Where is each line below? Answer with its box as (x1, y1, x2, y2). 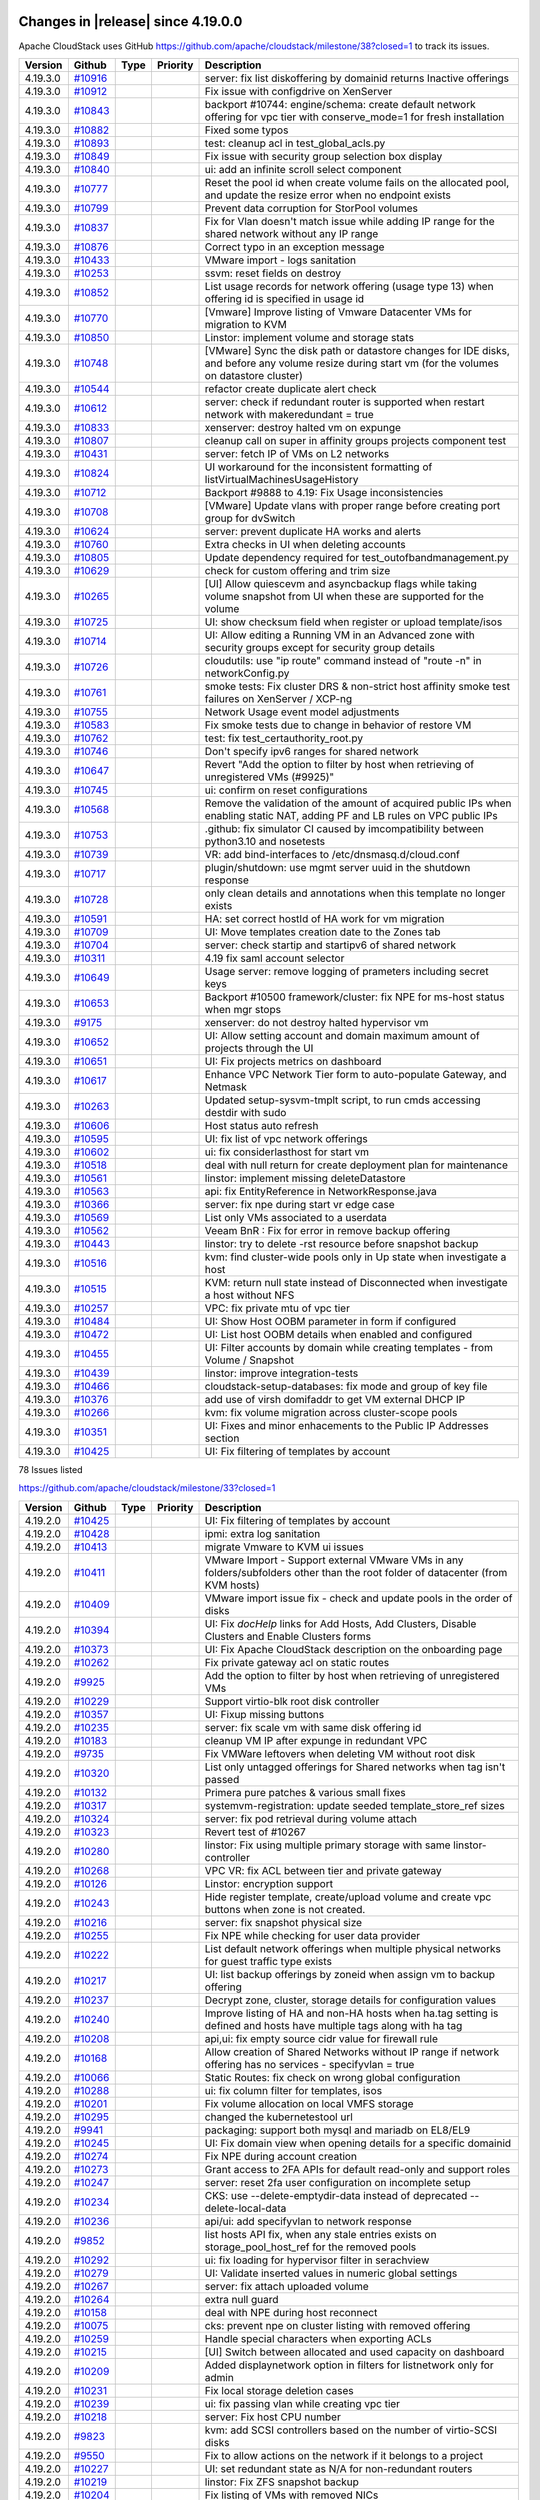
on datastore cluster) (204, 368, 304, 382)
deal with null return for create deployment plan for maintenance (204, 1158, 509, 1172)
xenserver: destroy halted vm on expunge (204, 420, 402, 434)
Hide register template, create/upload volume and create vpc (204, 1890, 492, 1904)
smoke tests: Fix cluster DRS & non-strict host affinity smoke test (204, 679, 510, 693)
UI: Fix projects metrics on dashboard (204, 1054, 382, 1068)
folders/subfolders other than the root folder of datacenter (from (204, 1565, 508, 1579)
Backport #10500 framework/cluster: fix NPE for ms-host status (204, 990, 505, 1004)
